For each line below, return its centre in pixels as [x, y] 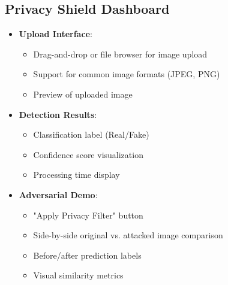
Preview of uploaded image [83, 94]
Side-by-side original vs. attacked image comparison [128, 235]
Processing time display [76, 175]
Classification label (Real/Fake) [91, 134]
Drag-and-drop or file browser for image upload [120, 54]
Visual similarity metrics [78, 275]
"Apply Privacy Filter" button [88, 215]
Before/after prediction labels [87, 255]
